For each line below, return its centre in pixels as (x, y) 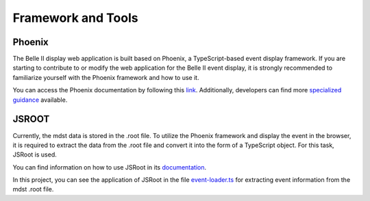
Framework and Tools (75, 18)
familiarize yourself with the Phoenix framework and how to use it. (106, 77)
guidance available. (40, 100)
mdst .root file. (33, 189)
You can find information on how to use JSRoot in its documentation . (110, 167)
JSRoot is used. (35, 155)
